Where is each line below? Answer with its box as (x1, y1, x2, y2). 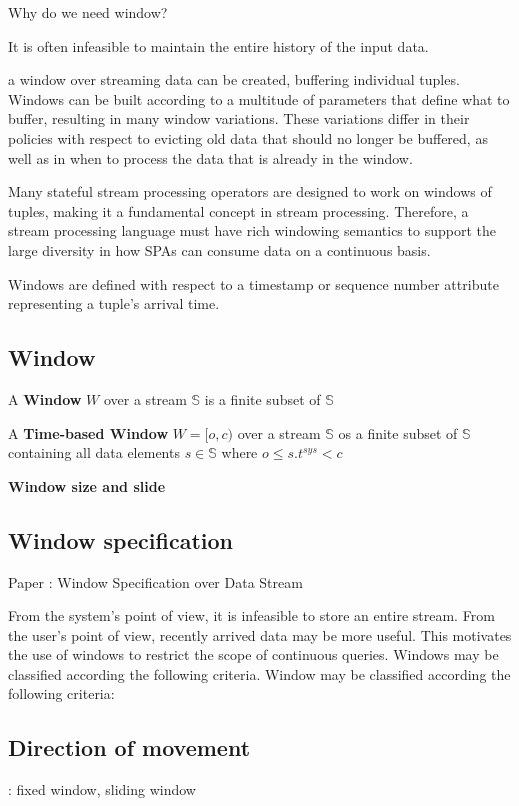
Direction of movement (8, 732, 251, 763)
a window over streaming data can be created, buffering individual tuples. (8, 69, 460, 90)
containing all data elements (8, 442, 180, 463)
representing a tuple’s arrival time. (8, 293, 220, 314)
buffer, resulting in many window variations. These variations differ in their (8, 108, 470, 129)
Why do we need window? (8, 2, 168, 22)
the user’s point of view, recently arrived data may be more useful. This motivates (8, 624, 512, 645)
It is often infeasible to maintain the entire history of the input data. (8, 35, 429, 56)
